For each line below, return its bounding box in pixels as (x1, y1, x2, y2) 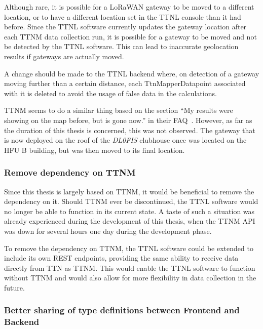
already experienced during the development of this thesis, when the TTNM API (4, 216, 255, 226)
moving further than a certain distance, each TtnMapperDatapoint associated (4, 78, 246, 89)
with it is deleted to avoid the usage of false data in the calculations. (4, 88, 217, 98)
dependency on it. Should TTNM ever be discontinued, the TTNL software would (4, 196, 258, 207)
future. (4, 282, 25, 293)
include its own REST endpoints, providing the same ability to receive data (4, 253, 239, 263)
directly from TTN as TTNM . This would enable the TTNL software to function (4, 262, 255, 273)
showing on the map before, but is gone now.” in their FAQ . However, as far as (4, 114, 252, 125)
